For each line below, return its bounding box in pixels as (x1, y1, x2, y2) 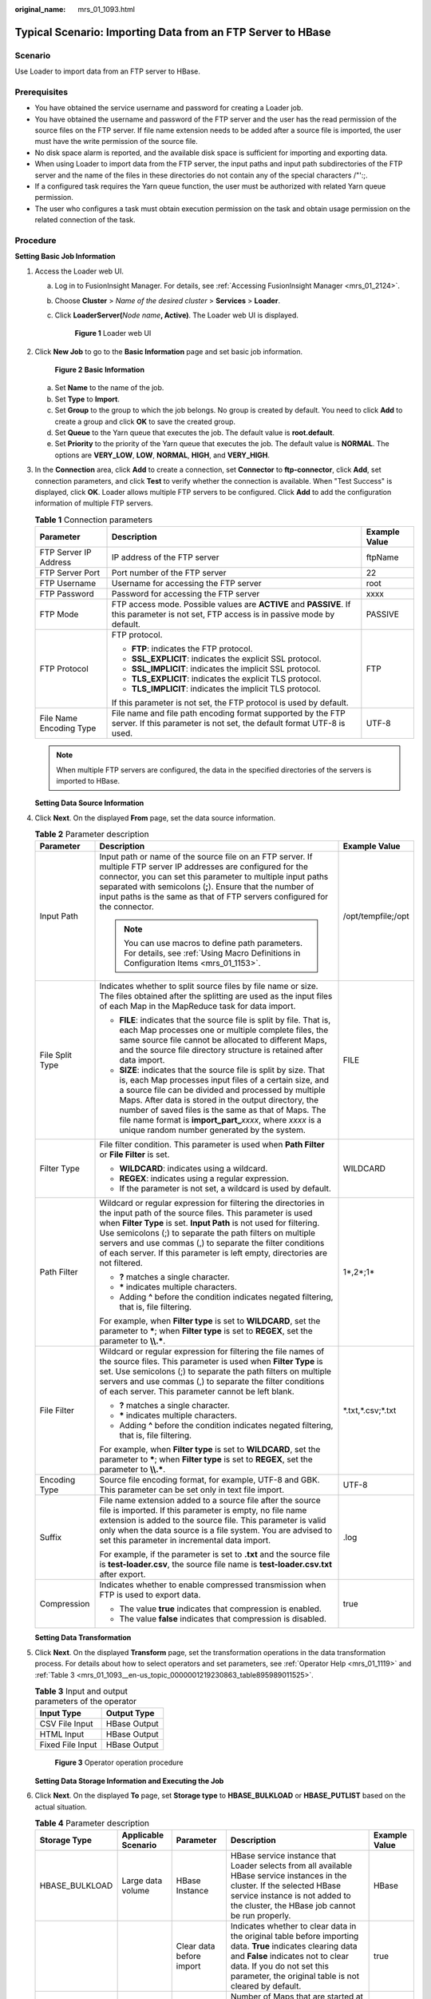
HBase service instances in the (230, 1870, 347, 1881)
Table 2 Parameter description (34, 828, 149, 840)
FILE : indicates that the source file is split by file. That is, (119, 1015, 331, 1026)
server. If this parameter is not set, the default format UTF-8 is (112, 718, 346, 729)
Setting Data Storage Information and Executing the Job (34, 1776, 224, 1786)
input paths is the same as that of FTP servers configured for (99, 892, 329, 903)
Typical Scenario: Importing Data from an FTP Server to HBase (14, 25, 331, 39)
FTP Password (39, 589, 95, 600)
